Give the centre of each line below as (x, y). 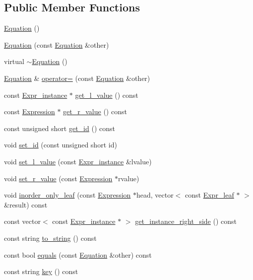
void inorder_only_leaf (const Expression (67, 195)
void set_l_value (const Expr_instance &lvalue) (78, 161)
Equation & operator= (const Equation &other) (77, 78)
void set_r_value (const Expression (58, 178)
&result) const (26, 204)
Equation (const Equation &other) (57, 44)
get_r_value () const (95, 111)
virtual (14, 61)
